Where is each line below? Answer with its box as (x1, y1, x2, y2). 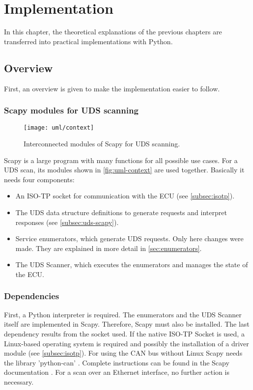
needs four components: (4, 174, 75, 184)
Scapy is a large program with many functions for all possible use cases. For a (4, 155, 238, 165)
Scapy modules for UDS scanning (4, 104, 139, 116)
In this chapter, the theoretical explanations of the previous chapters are (4, 27, 222, 37)
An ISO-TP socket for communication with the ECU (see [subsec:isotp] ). (15, 191, 235, 201)
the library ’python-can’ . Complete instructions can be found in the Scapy (4, 357, 229, 367)
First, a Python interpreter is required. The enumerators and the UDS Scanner (4, 309, 242, 319)
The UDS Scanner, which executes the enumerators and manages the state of (15, 259, 248, 270)
